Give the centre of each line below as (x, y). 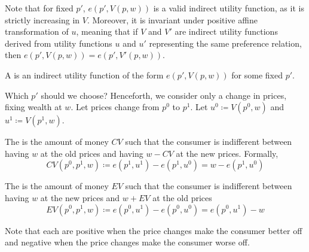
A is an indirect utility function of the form (84, 75)
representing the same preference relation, (225, 43)
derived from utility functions (59, 43)
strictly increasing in (42, 19)
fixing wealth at (33, 107)
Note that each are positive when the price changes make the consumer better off (154, 230)
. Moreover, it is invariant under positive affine (172, 19)
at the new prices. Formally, (227, 153)
